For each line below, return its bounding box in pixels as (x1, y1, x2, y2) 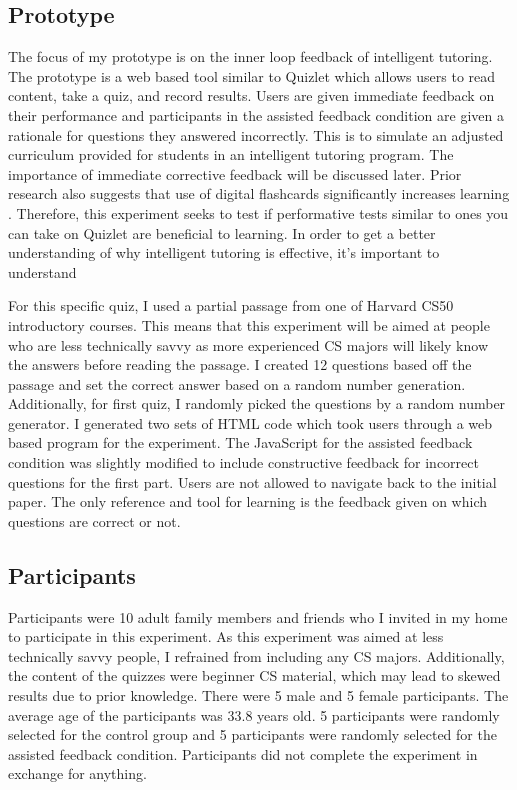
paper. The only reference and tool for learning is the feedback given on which (8, 491, 488, 512)
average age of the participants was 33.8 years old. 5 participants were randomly (8, 704, 500, 725)
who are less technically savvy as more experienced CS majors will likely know (8, 334, 488, 355)
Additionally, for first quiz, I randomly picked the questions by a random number (8, 393, 506, 414)
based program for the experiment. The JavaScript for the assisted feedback (8, 432, 473, 453)
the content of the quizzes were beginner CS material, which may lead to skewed (8, 665, 501, 686)
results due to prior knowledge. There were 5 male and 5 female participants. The (8, 685, 509, 706)
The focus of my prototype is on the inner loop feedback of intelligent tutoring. (8, 46, 493, 67)
